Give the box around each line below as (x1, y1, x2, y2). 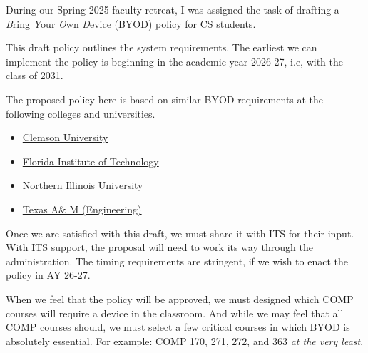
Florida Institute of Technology (22, 153, 159, 168)
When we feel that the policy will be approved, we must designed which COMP (6, 291, 354, 306)
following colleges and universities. (6, 106, 155, 121)
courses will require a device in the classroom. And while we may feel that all (6, 305, 344, 320)
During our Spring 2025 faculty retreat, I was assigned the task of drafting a (6, 2, 339, 16)
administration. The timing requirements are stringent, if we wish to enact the (6, 253, 348, 268)
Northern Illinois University (22, 178, 143, 193)
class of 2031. (6, 68, 63, 83)
